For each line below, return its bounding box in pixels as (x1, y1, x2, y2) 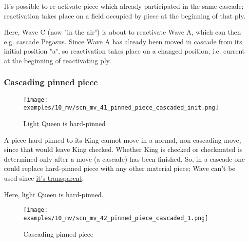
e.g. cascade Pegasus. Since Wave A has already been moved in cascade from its (4, 36, 242, 46)
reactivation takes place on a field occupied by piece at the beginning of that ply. (4, 10, 246, 20)
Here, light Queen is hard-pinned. (4, 189, 104, 199)
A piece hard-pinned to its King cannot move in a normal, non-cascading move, (4, 134, 241, 145)
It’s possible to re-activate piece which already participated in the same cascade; (4, 1, 244, 11)
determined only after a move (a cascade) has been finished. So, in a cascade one (4, 153, 245, 164)
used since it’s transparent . (4, 173, 84, 183)
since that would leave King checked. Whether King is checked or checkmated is (4, 144, 243, 154)
